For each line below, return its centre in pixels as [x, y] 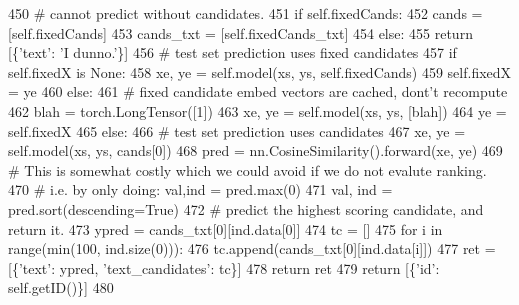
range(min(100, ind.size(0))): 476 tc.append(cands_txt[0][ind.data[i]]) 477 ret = [252, 248]
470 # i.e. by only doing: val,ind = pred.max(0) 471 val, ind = [200, 189]
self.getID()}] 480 [61, 287]
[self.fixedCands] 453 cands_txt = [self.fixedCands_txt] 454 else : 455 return [240, 32]
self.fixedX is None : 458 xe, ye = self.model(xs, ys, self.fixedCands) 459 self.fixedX [260, 71]
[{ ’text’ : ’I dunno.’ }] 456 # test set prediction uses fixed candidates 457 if [232, 52]
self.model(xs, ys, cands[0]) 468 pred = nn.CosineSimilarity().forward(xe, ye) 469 [255, 150]
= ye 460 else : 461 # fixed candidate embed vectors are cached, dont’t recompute [258, 91]
